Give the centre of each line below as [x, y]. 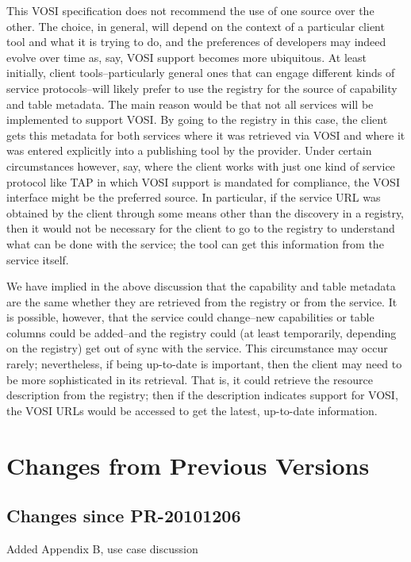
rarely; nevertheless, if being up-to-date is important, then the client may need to [204, 364]
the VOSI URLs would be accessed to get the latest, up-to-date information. [192, 410]
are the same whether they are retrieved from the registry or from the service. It [202, 301]
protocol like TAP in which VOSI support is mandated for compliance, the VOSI [203, 181]
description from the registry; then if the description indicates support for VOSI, [202, 395]
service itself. [38, 259]
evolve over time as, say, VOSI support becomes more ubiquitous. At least [186, 57]
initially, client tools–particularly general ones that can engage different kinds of [201, 73]
